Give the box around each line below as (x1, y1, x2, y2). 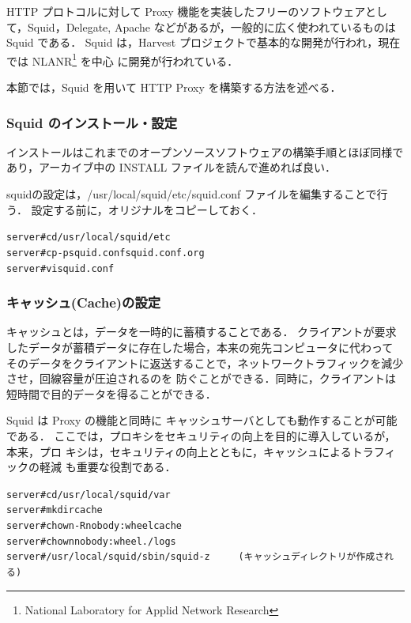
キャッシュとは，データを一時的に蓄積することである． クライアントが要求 (6, 323, 397, 340)
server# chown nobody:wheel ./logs (6, 535, 176, 547)
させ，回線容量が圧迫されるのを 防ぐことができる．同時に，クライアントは (6, 370, 397, 387)
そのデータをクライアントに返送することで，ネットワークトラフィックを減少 (6, 354, 404, 371)
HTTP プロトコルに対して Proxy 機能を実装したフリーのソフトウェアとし (6, 3, 387, 19)
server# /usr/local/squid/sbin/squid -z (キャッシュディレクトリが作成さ (6, 551, 385, 563)
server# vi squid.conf (6, 262, 115, 274)
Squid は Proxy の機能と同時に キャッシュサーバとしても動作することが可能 (6, 412, 398, 429)
